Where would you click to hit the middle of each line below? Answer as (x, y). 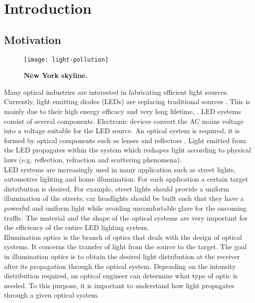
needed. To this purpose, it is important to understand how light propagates (119, 285)
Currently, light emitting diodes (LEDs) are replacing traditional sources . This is (127, 101)
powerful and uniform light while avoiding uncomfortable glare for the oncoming (125, 208)
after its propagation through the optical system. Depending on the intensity (120, 266)
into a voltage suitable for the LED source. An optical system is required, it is (122, 131)
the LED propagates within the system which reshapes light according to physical (127, 150)
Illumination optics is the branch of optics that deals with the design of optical (123, 237)
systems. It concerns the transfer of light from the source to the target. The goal (126, 246)
